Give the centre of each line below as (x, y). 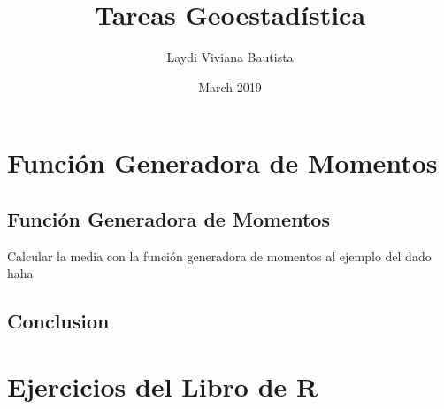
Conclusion (58, 321)
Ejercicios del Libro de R (163, 386)
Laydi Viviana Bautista (230, 57)
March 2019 (230, 86)
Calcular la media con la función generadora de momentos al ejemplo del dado (219, 255)
